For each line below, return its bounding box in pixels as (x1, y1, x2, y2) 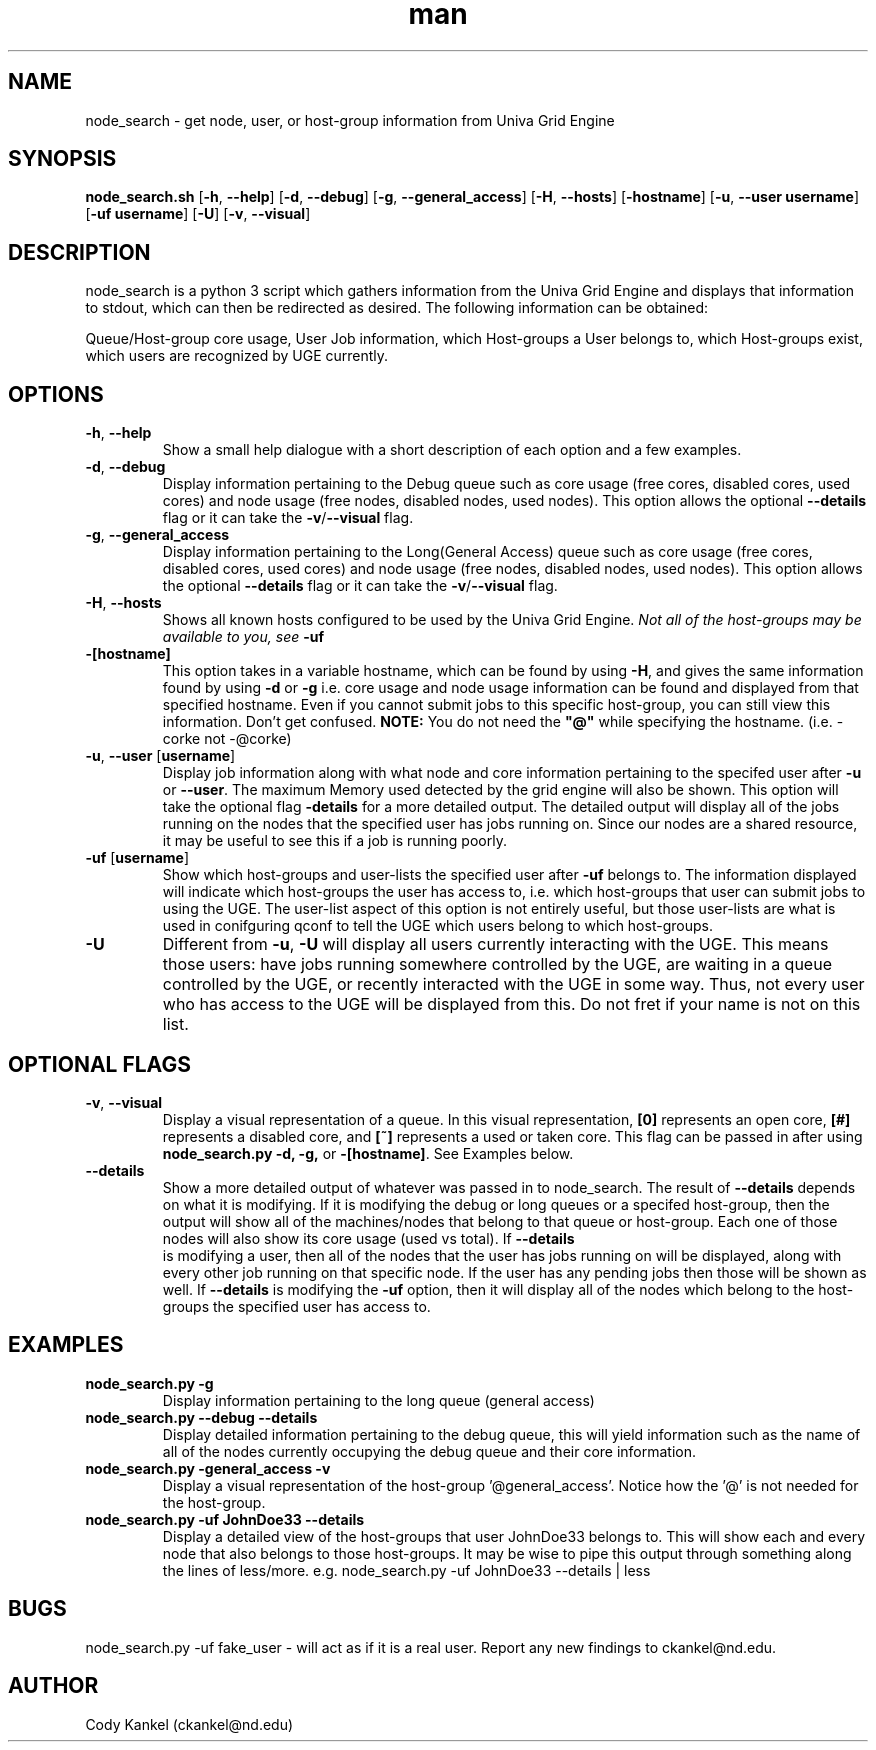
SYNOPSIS (8, 146, 117, 172)
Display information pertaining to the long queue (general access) (162, 1391, 595, 1409)
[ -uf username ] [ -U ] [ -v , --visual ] (85, 205, 311, 223)
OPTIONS (8, 381, 104, 407)
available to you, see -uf (162, 628, 325, 646)
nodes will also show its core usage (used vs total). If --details (162, 1229, 575, 1247)
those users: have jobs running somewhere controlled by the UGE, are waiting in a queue (162, 954, 832, 975)
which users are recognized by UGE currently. (85, 347, 389, 365)
